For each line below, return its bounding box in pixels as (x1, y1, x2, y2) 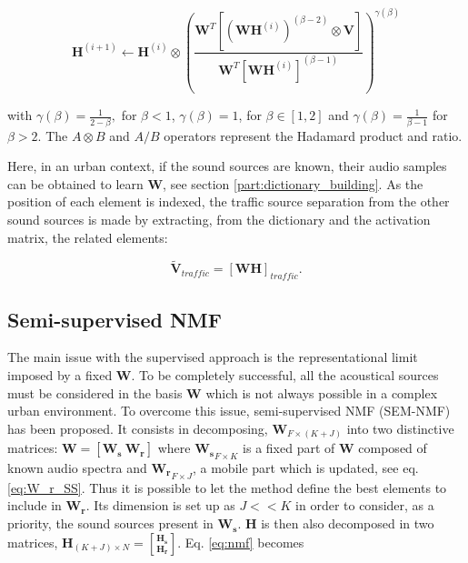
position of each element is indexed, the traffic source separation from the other (7, 192, 450, 211)
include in (7, 496, 62, 515)
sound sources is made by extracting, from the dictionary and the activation (7, 210, 431, 229)
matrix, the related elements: (7, 227, 168, 246)
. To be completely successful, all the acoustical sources (131, 366, 439, 385)
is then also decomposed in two (261, 514, 434, 533)
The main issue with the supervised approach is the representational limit (7, 347, 418, 367)
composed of (358, 438, 427, 457)
